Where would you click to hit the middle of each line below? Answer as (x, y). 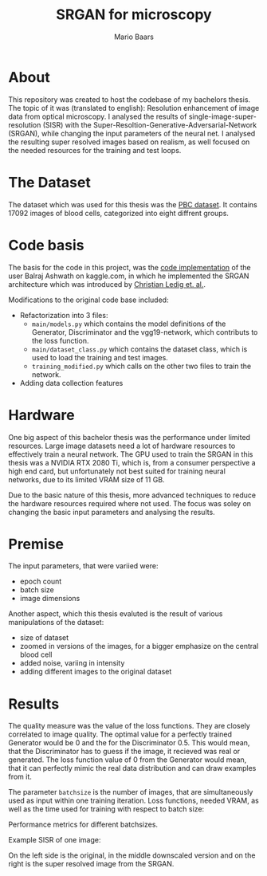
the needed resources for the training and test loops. (95, 150)
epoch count (41, 581)
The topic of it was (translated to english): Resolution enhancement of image (134, 108)
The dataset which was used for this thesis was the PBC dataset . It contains (133, 204)
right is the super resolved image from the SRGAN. (91, 864)
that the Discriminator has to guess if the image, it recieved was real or (124, 752)
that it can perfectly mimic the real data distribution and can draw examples (132, 768)
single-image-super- (223, 116)
